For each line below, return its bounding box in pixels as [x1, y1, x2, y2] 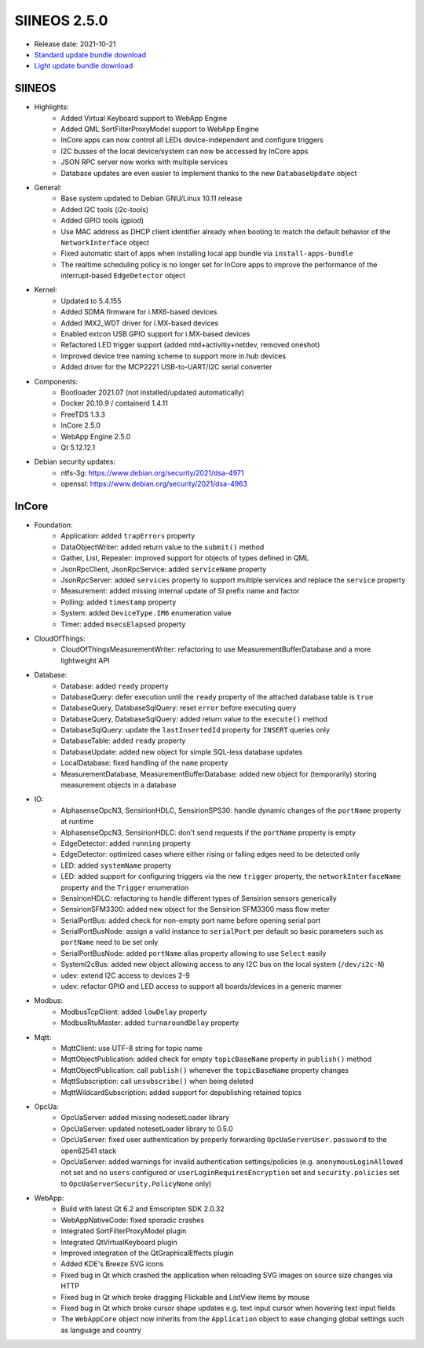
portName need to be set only [60, 938, 159, 947]
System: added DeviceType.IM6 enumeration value [60, 608, 232, 618]
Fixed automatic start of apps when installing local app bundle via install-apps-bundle [60, 248, 353, 259]
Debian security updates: [34, 457, 115, 467]
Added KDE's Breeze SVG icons [60, 1259, 164, 1269]
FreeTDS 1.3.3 [60, 410, 106, 419]
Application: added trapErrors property [60, 531, 196, 541]
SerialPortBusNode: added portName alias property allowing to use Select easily [60, 948, 327, 958]
